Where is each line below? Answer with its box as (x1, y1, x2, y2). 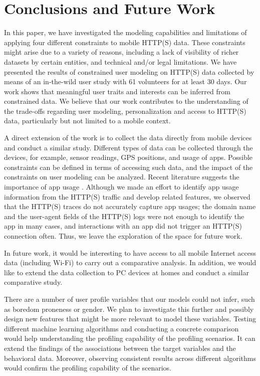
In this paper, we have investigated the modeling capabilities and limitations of (4, 27, 247, 38)
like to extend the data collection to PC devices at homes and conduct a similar (4, 267, 249, 277)
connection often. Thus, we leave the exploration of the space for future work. (4, 231, 242, 241)
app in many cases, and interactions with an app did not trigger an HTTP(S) (4, 221, 242, 231)
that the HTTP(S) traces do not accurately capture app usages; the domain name (4, 201, 256, 212)
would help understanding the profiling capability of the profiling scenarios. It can (4, 333, 255, 343)
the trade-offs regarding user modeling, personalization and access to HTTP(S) (4, 105, 246, 116)
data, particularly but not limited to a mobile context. (4, 115, 171, 126)
